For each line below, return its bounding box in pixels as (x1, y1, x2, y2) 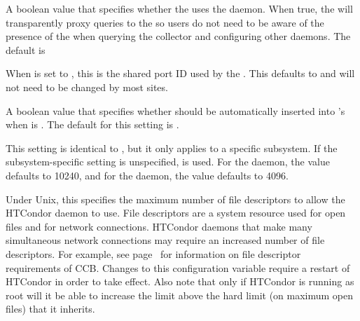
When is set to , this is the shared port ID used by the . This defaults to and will (6, 66, 355, 81)
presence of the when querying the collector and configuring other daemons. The (6, 29, 351, 43)
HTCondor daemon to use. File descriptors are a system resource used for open (6, 205, 346, 220)
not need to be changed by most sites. (6, 79, 168, 94)
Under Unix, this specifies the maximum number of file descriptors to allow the (6, 191, 345, 206)
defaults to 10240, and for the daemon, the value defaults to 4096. (6, 168, 289, 182)
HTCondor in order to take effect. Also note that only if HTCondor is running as (6, 274, 354, 289)
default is (6, 42, 46, 57)
